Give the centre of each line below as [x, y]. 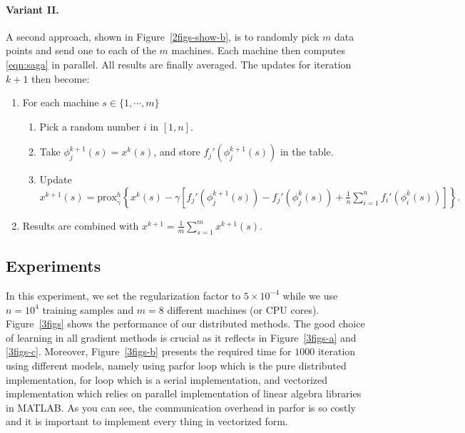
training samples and [88, 309]
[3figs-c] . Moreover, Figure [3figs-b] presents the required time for [149, 351]
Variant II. [32, 9]
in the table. [307, 152]
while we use [310, 295]
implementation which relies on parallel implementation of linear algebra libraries [184, 393]
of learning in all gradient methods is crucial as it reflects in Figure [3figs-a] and [181, 337]
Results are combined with [81, 225]
